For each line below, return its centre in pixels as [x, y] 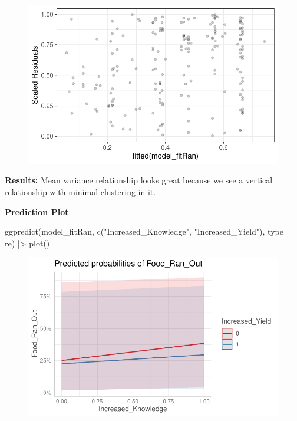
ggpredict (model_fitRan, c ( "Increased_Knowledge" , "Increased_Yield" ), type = [149, 231]
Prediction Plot [37, 211]
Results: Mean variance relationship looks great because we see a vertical [139, 180]
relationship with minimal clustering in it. [80, 192]
